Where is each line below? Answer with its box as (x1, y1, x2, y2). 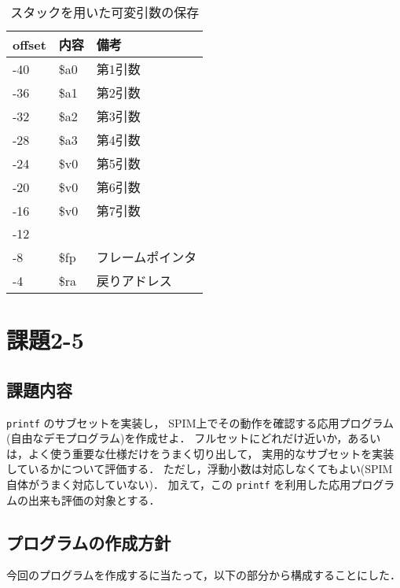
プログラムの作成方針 (6, 530, 171, 554)
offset (13, 35, 46, 54)
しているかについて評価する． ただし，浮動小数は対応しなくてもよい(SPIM (6, 460, 393, 477)
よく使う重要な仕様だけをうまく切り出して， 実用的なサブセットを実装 (28, 445, 394, 461)
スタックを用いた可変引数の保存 (10, 3, 200, 21)
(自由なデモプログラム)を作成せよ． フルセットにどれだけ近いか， (6, 430, 348, 446)
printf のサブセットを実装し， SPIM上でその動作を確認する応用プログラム (6, 414, 394, 431)
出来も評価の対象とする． (28, 491, 160, 508)
